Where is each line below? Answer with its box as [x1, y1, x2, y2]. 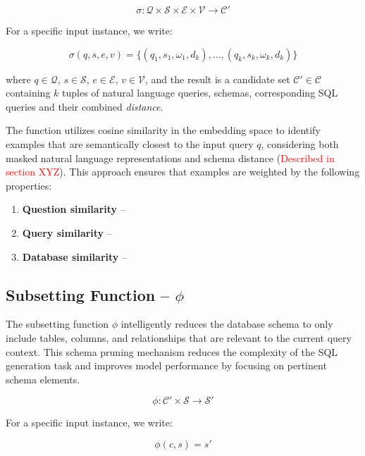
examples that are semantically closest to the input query [6, 136, 254, 151]
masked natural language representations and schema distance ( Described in [6, 150, 335, 165]
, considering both [261, 136, 339, 151]
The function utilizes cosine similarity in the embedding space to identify [6, 123, 321, 137]
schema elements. [6, 371, 80, 386]
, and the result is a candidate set [145, 71, 290, 86]
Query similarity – [22, 225, 112, 240]
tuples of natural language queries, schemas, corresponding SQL [62, 85, 338, 100]
